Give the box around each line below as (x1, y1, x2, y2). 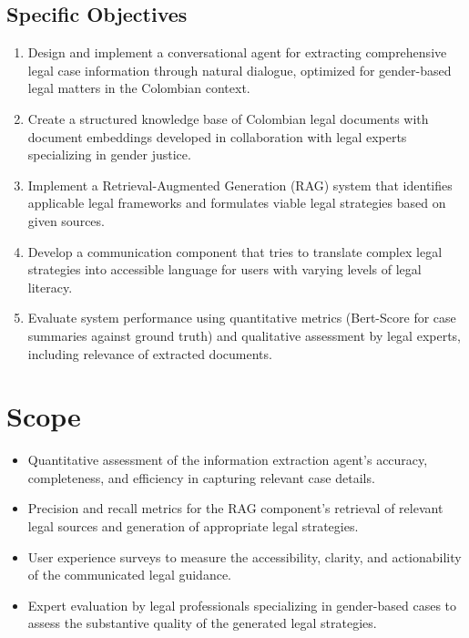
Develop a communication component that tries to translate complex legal (27, 242, 443, 261)
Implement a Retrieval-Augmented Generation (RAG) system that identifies (27, 175, 453, 194)
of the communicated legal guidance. (27, 565, 232, 584)
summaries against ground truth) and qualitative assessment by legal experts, (27, 325, 462, 345)
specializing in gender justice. (27, 145, 191, 164)
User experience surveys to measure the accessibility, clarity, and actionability (27, 547, 462, 566)
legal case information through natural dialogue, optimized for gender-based (27, 60, 452, 79)
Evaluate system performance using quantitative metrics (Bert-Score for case (27, 308, 456, 327)
